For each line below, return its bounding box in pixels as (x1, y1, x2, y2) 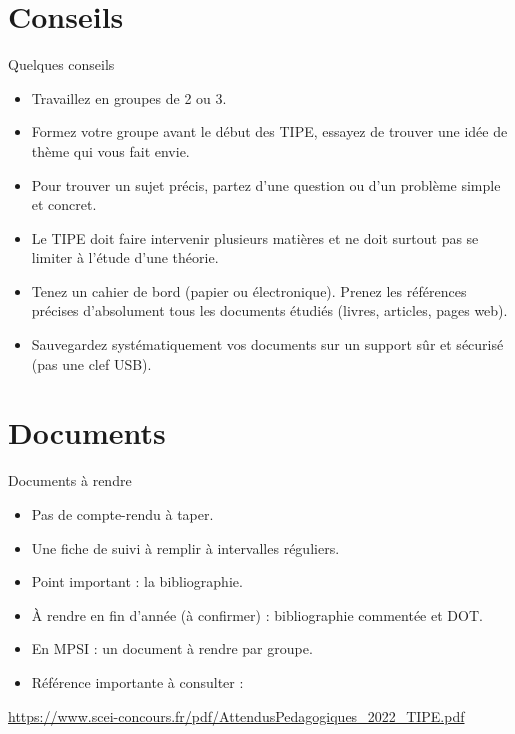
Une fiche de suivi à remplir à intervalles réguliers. (31, 537, 340, 558)
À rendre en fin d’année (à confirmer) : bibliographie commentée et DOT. (31, 604, 483, 625)
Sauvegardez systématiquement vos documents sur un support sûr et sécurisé (31, 334, 504, 355)
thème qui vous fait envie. (31, 140, 190, 161)
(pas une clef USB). (31, 353, 152, 374)
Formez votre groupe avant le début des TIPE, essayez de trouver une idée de (31, 121, 508, 142)
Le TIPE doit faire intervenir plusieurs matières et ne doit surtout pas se (31, 227, 479, 248)
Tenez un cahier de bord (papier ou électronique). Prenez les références (31, 280, 467, 301)
